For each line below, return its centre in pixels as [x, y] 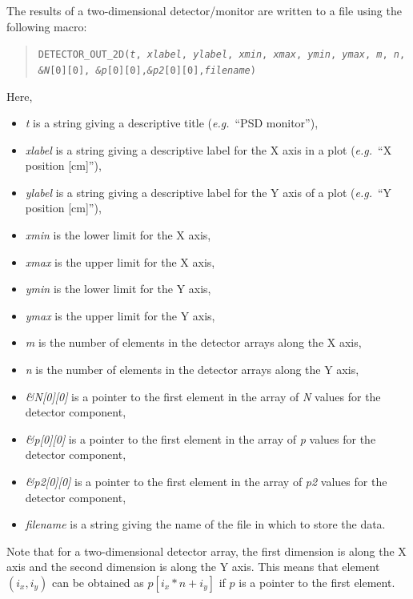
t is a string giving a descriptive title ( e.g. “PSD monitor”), [172, 123]
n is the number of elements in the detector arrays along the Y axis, [192, 370]
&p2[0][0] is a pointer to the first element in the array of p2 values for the [206, 481]
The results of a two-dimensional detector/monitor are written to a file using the [204, 10]
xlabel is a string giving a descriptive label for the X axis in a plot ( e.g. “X [209, 149]
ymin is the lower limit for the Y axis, [118, 289]
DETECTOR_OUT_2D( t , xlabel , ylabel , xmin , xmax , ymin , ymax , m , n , [222, 55]
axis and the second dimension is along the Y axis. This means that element [193, 567]
